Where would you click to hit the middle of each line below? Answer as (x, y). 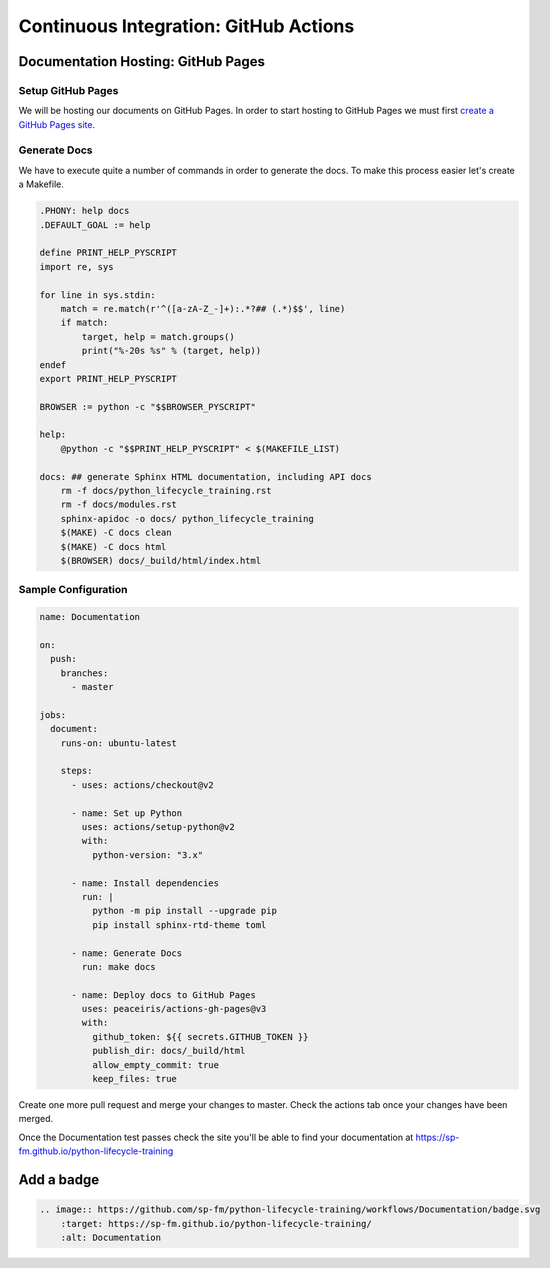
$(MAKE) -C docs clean (116, 533)
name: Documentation (89, 617)
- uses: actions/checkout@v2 (142, 784)
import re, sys (76, 266)
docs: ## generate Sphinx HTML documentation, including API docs (205, 476)
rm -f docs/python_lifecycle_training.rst (166, 491)
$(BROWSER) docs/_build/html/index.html (161, 560)
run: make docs (119, 966)
